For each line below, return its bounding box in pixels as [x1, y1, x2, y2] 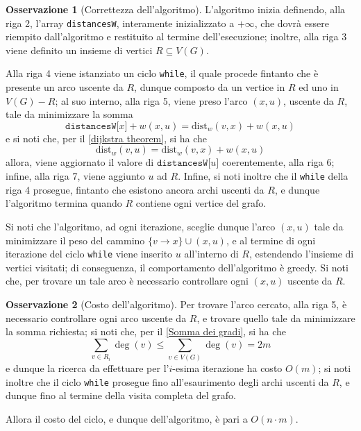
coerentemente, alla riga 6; [221, 155, 335, 169]
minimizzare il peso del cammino [6, 233, 145, 247]
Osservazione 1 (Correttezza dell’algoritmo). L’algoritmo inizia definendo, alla [6, 2, 346, 16]
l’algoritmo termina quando [6, 196, 122, 210]
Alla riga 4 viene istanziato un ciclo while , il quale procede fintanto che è [6, 66, 319, 81]
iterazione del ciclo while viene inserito [6, 246, 173, 261]
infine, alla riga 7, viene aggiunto [6, 169, 145, 183]
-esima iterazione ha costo [172, 361, 283, 375]
